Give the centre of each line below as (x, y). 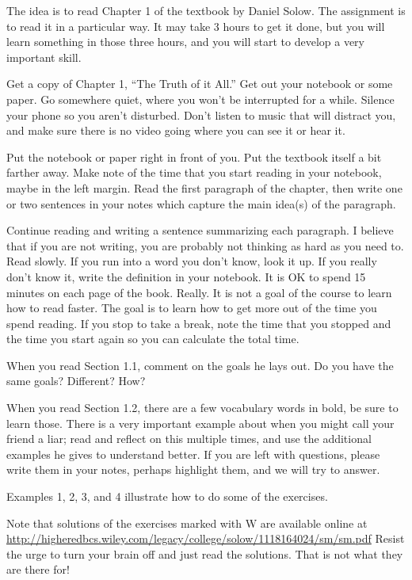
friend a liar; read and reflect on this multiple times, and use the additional (189, 439)
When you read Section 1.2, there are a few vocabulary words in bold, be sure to (202, 408)
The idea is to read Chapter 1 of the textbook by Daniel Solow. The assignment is (206, 10)
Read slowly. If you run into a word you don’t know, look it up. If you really (192, 261)
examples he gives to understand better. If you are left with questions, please (193, 454)
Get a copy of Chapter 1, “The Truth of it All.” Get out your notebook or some (200, 84)
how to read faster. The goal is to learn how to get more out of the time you (192, 308)
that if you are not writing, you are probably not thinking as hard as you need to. (205, 245)
